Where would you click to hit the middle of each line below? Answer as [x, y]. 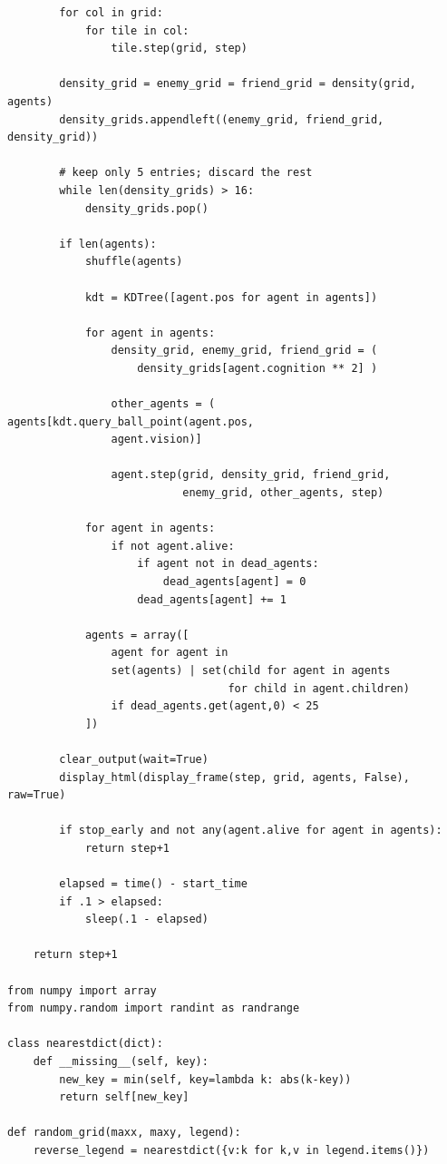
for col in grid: [111, 13]
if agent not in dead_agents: [228, 564]
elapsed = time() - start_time [153, 884]
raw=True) [37, 795]
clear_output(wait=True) [134, 759]
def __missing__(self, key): [121, 1062]
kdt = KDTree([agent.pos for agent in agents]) [231, 297]
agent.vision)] [156, 440]
